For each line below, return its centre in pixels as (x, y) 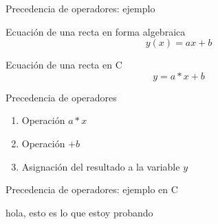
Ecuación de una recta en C (64, 65)
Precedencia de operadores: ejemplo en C (92, 189)
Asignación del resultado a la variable (101, 166)
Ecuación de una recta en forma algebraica (96, 31)
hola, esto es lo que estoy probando (79, 212)
